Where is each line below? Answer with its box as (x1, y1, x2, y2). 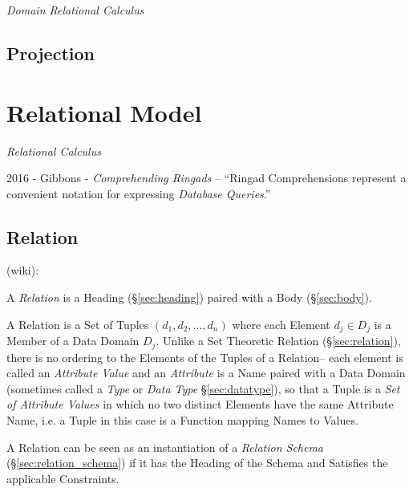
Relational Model (6, 96, 202, 128)
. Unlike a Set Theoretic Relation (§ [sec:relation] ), (156, 332, 401, 349)
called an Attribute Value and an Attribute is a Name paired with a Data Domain (6, 364, 406, 381)
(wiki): (6, 262, 39, 279)
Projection (6, 40, 95, 65)
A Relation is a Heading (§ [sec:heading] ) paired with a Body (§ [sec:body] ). (6, 289, 372, 306)
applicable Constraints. (6, 470, 119, 486)
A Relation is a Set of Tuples (6, 315, 149, 332)
